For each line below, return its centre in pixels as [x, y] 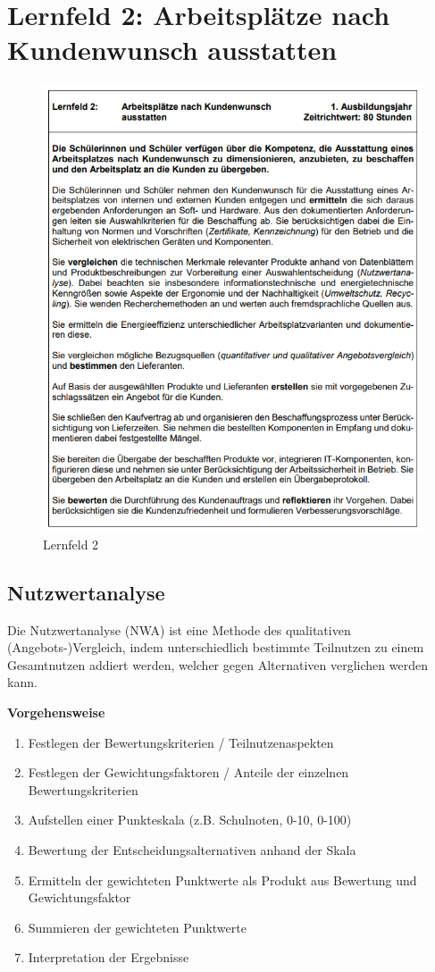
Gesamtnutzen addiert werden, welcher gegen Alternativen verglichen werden [217, 664]
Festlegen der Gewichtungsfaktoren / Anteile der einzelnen [188, 772]
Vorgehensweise [56, 712]
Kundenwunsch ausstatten [172, 50]
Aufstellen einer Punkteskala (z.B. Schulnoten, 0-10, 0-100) [190, 820]
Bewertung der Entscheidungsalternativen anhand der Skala [192, 850]
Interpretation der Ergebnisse [109, 957]
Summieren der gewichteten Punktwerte [137, 927]
